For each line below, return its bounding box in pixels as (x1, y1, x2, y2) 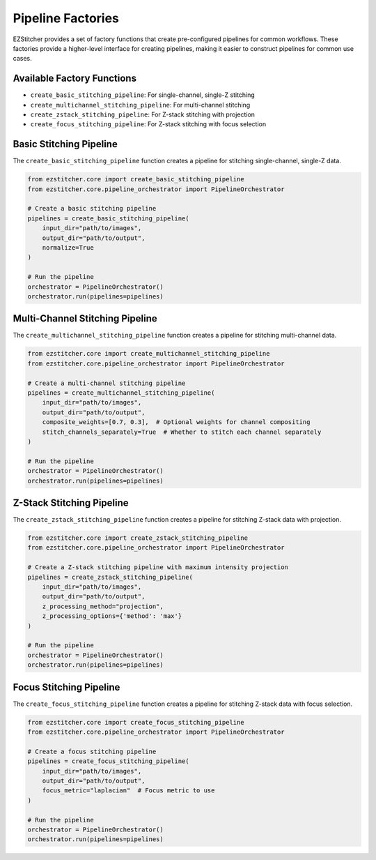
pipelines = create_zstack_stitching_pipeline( (27, 573, 193, 581)
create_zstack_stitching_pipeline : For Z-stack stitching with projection (30, 110, 256, 119)
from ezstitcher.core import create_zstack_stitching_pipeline (27, 534, 249, 542)
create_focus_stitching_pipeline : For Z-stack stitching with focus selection (30, 120, 267, 128)
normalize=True (42, 244, 94, 252)
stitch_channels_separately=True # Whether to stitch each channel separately (42, 428, 322, 436)
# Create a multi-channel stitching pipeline (27, 379, 186, 387)
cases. (13, 54, 32, 63)
